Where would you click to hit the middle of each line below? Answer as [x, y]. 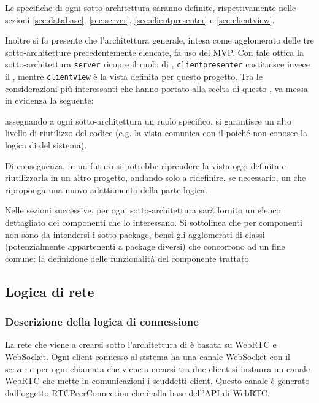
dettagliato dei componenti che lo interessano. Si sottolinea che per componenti [154, 222]
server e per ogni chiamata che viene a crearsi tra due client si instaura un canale [158, 368]
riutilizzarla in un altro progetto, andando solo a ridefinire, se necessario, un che [156, 178]
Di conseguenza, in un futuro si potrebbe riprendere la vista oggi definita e [145, 165]
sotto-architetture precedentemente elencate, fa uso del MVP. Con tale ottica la [154, 52]
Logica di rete [50, 291]
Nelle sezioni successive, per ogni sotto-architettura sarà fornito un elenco [143, 210]
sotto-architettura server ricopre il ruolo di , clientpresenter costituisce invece [157, 64]
